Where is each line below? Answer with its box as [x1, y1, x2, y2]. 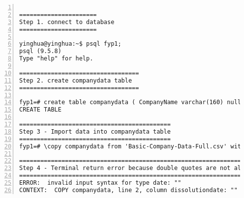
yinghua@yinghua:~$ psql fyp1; [19, 40, 122, 48]
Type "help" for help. [19, 55, 93, 62]
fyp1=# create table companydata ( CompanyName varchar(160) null [19, 99, 242, 106]
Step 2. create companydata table [19, 77, 132, 84]
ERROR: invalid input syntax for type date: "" [19, 179, 182, 186]
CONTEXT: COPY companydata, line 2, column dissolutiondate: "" [19, 186, 238, 194]
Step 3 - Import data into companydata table [19, 128, 171, 135]
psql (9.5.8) [19, 48, 61, 55]
